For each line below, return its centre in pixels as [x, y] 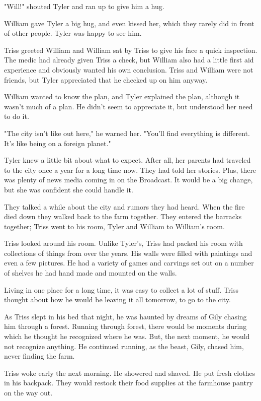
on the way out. [28, 392]
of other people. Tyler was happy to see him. [73, 33]
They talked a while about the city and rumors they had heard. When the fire [124, 206]
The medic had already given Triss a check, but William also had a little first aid [129, 60]
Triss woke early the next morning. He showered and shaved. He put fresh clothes [130, 373]
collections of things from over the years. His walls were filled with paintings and [128, 253]
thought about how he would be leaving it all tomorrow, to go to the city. [117, 299]
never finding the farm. [39, 356]
